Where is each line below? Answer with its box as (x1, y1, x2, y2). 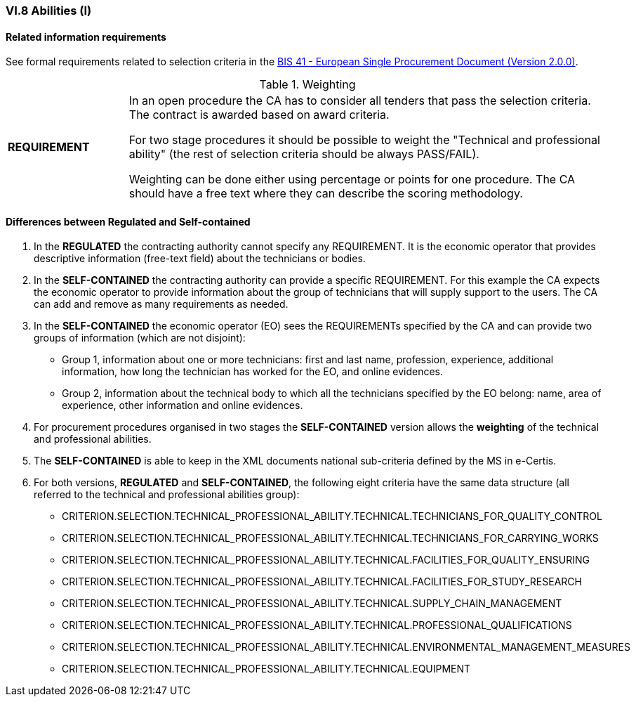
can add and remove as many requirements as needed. (34, 298, 289, 311)
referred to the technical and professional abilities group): (34, 488, 300, 501)
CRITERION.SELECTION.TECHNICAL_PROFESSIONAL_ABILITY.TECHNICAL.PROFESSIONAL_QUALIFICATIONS (62, 619, 572, 632)
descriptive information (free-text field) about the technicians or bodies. (34, 252, 366, 265)
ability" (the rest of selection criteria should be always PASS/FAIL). (128, 147, 479, 162)
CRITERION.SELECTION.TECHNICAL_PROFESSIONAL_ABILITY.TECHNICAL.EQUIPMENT (62, 663, 471, 675)
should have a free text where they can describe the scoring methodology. (128, 186, 523, 201)
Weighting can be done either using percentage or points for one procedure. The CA (128, 172, 576, 187)
